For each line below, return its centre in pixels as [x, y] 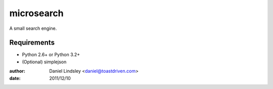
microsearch [37, 13]
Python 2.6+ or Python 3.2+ [51, 55]
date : [15, 78]
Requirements [32, 43]
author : [17, 71]
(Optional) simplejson [44, 62]
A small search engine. [33, 28]
